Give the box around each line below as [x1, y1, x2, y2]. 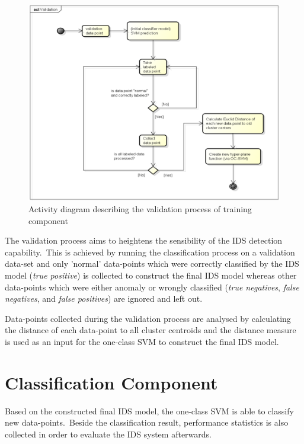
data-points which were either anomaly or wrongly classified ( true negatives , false [5, 280, 299, 293]
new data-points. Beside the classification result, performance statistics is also [5, 416, 289, 429]
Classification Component [5, 370, 218, 394]
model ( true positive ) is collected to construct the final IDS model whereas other [5, 269, 297, 281]
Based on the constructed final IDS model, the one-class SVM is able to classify [5, 404, 294, 417]
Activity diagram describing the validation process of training [28, 203, 252, 215]
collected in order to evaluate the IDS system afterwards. [5, 427, 212, 440]
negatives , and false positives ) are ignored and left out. [5, 292, 203, 305]
